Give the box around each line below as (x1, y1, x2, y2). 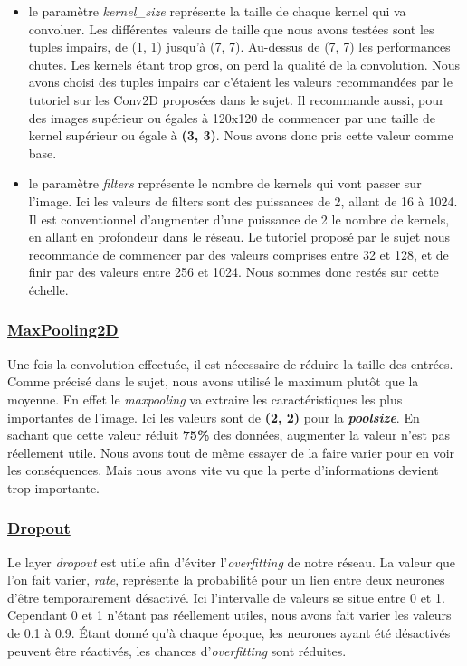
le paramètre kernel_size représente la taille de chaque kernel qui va (28, 2, 406, 20)
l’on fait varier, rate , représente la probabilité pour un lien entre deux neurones (7, 570, 445, 589)
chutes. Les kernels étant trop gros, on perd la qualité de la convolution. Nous (28, 54, 461, 73)
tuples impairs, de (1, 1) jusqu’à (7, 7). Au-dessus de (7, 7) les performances (28, 37, 451, 56)
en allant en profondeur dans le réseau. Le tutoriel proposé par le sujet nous (28, 227, 450, 246)
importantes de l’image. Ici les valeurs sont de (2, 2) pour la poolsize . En (7, 407, 420, 426)
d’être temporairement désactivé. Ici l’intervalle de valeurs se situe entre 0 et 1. (7, 587, 445, 606)
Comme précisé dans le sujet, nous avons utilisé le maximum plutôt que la (7, 372, 419, 391)
